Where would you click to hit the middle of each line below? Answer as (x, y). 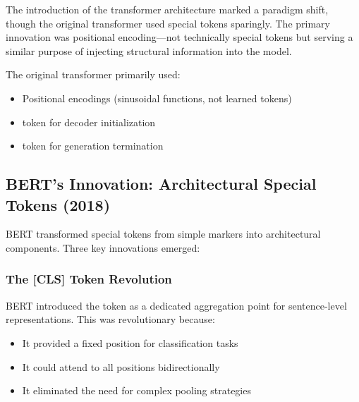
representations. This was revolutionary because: (110, 319)
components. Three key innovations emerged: (103, 247)
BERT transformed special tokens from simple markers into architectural (163, 234)
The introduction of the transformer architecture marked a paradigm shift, (167, 9)
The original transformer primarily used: (93, 74)
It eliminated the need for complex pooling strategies (136, 390)
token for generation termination (93, 146)
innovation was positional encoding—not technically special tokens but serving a (179, 37)
